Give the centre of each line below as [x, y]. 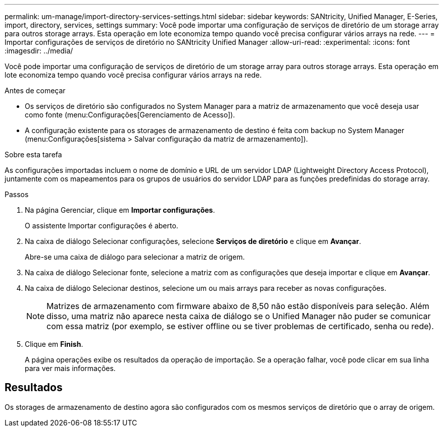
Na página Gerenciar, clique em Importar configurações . [120, 210]
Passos [17, 194]
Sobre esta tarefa [33, 155]
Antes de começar [35, 90]
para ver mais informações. [70, 368]
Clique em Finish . [54, 344]
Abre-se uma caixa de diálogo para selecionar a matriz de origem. [135, 257]
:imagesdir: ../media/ [39, 51]
